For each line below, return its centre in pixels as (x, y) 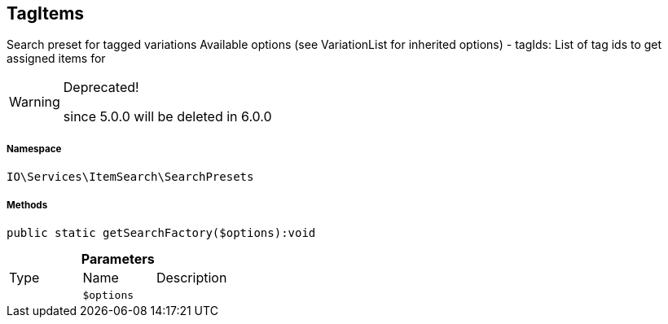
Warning (35, 102)
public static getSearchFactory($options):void (161, 232)
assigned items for (56, 59)
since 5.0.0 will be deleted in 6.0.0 (167, 117)
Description (191, 277)
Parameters (118, 258)
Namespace (34, 149)
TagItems (46, 13)
